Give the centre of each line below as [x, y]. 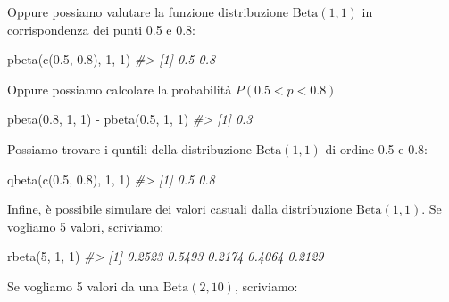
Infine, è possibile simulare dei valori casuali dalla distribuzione [180, 209]
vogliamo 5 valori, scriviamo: [86, 226]
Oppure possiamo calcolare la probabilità [120, 89]
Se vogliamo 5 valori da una [83, 286]
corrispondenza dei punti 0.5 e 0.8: [101, 29]
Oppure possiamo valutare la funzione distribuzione [148, 12]
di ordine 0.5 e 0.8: [376, 148]
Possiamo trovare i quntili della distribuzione [129, 148]
